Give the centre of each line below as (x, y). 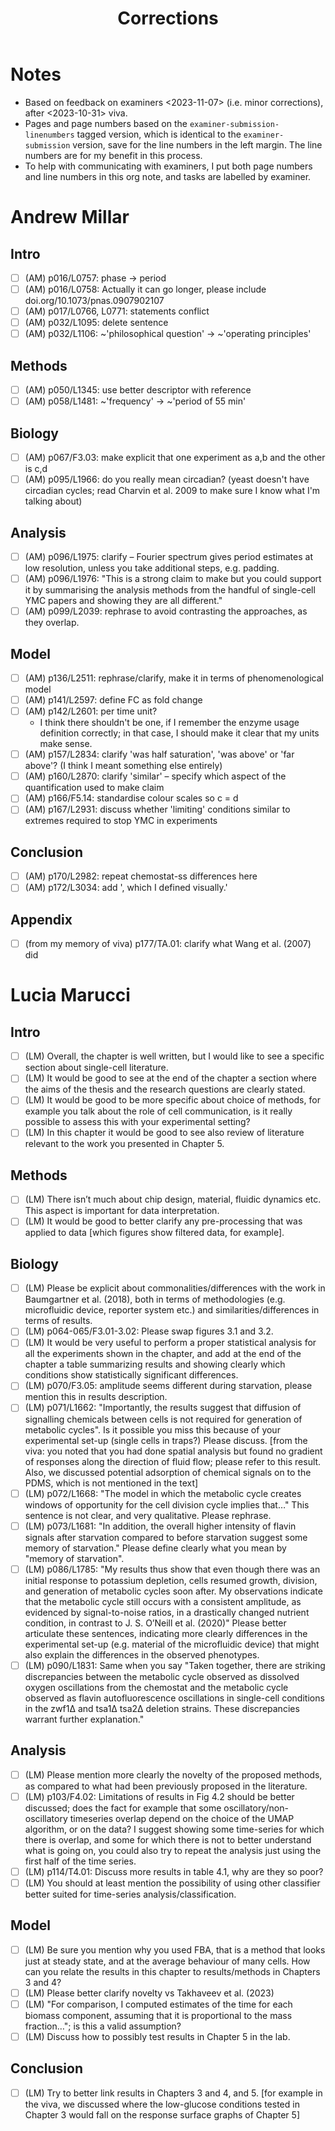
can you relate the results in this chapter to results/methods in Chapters (172, 1971)
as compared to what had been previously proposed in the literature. (166, 1786)
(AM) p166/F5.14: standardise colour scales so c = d (131, 798)
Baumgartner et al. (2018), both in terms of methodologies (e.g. (155, 1299)
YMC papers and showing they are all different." (123, 601)
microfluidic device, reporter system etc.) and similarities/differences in (172, 1310)
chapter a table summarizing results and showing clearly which (155, 1364)
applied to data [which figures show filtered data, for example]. (154, 1233)
